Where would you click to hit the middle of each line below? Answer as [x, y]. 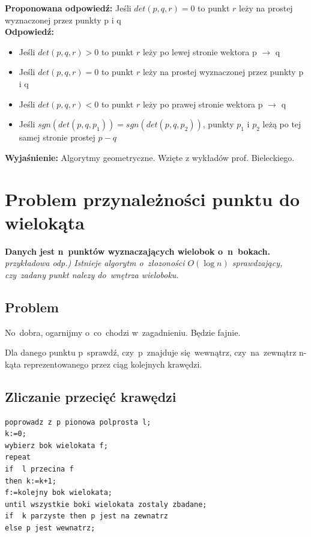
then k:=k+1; [31, 481]
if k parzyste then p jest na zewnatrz [87, 516]
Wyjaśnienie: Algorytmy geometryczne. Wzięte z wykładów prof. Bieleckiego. [150, 157]
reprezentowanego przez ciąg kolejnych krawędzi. [113, 364]
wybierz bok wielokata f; [56, 445]
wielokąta [45, 222]
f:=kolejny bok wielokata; [59, 493]
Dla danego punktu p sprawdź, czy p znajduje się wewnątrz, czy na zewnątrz [151, 352]
